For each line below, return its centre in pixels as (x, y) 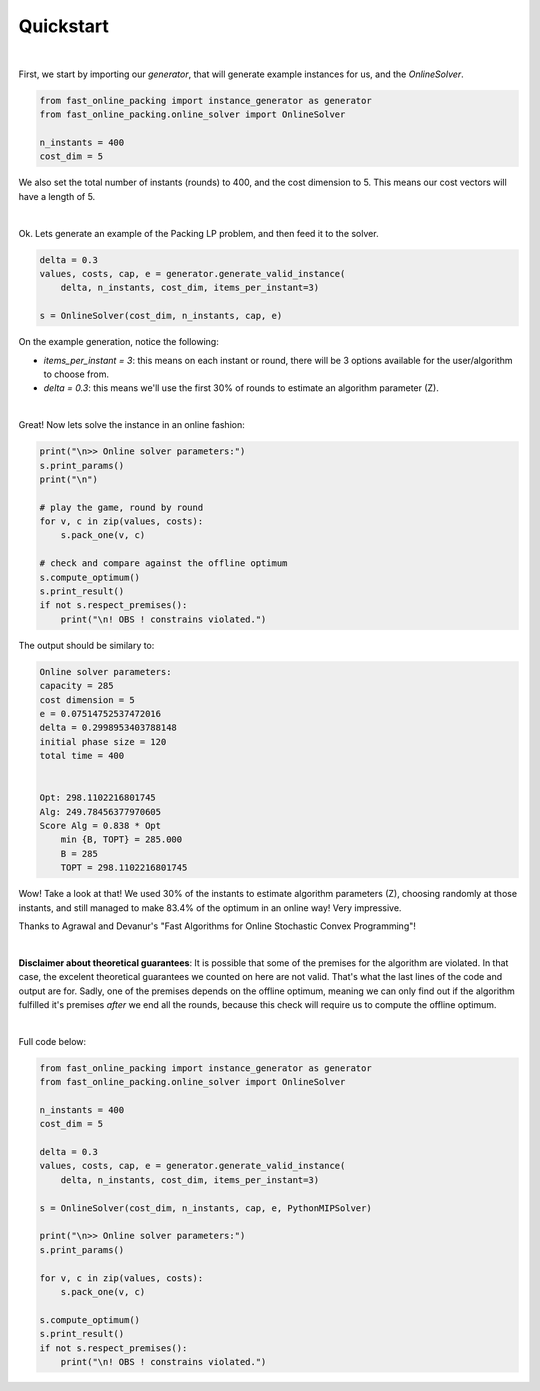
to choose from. (76, 374)
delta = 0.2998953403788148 (108, 728)
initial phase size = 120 (103, 741)
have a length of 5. (57, 196)
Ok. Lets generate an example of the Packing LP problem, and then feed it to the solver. (198, 233)
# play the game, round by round (121, 507)
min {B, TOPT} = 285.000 (121, 839)
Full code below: (52, 1041)
